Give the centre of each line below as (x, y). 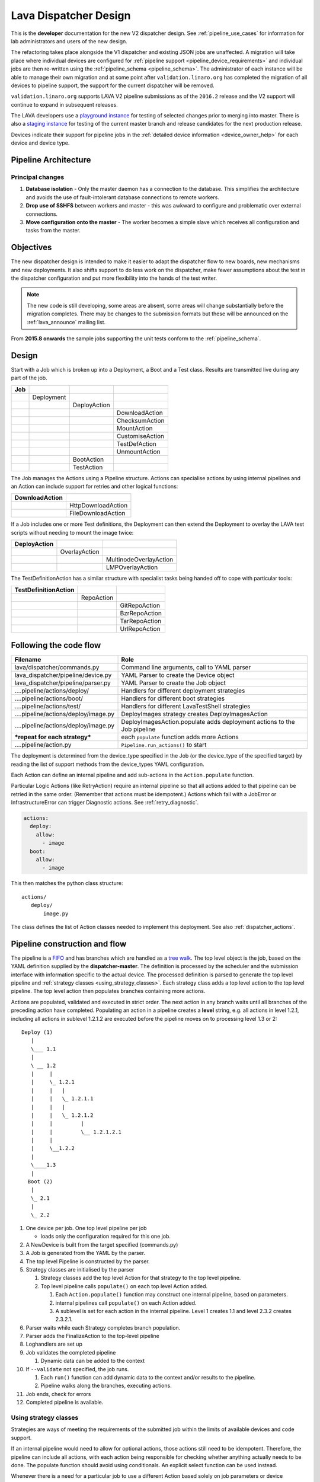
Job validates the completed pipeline (71, 1352)
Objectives (31, 247)
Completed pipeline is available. (65, 1403)
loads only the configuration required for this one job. (106, 1237)
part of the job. (29, 378)
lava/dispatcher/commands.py (57, 667)
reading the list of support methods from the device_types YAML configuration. (108, 764)
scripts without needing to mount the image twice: (72, 532)
